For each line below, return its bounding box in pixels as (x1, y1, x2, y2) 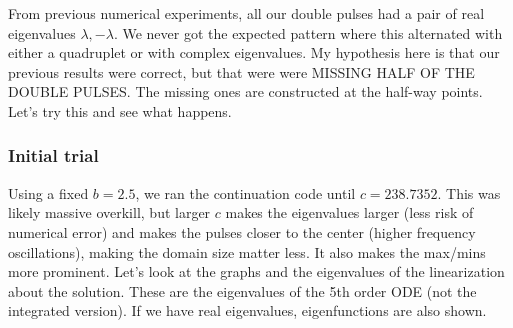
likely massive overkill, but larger (8, 202, 211, 223)
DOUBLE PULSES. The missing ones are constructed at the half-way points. (8, 81, 483, 102)
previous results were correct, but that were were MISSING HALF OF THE (8, 61, 475, 82)
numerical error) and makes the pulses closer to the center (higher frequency (8, 221, 476, 242)
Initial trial (8, 143, 99, 168)
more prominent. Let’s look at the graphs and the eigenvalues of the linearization (8, 261, 505, 282)
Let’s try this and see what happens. (8, 100, 232, 121)
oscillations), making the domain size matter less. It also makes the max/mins (8, 241, 486, 262)
